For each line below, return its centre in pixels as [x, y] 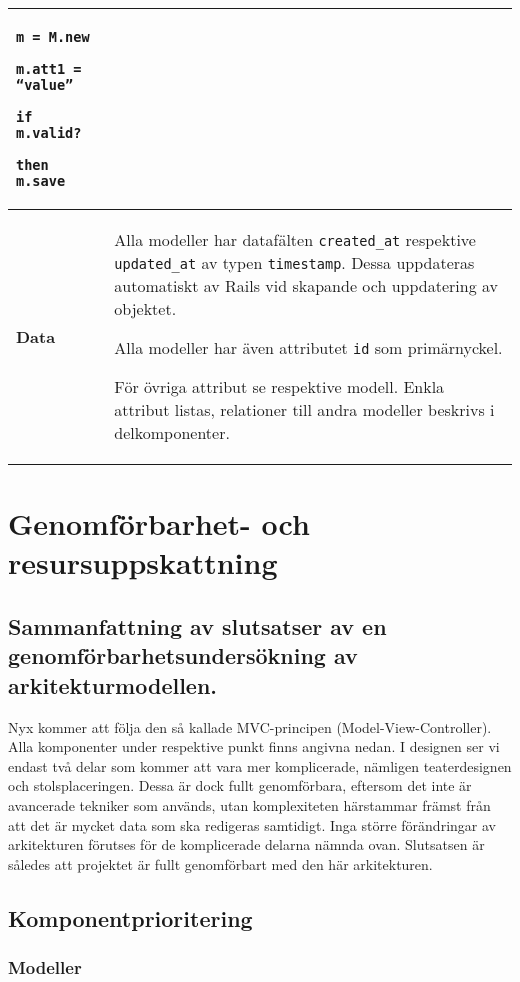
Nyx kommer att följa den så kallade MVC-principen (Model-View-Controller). [250, 726]
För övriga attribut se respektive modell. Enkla [279, 386]
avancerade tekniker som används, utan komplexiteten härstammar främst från [249, 804]
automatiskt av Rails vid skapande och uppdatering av [306, 285]
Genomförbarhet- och [159, 523]
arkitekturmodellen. [113, 684]
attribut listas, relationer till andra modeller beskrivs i [304, 409]
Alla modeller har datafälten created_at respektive [295, 239]
